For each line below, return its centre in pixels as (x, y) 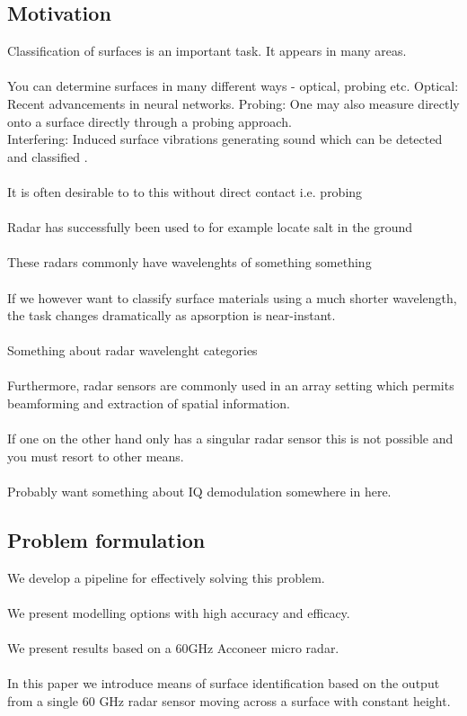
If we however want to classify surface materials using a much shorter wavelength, (232, 297)
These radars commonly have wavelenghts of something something (189, 262)
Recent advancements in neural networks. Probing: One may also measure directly (233, 103)
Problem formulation (106, 540)
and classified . (48, 156)
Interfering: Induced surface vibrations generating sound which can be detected (225, 139)
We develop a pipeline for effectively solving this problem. (166, 577)
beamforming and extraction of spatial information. (149, 403)
